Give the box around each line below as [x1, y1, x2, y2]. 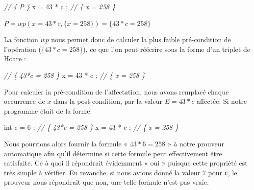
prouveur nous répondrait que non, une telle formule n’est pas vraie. [4, 177, 209, 187]
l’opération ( [4, 44, 41, 54]
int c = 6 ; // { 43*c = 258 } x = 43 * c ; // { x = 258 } [4, 122, 178, 132]
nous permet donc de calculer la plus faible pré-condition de [51, 34, 231, 45]
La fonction [4, 34, 38, 45]
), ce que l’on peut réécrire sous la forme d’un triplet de [83, 44, 250, 54]
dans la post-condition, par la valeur [53, 96, 162, 106]
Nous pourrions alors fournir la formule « [4, 138, 128, 148]
